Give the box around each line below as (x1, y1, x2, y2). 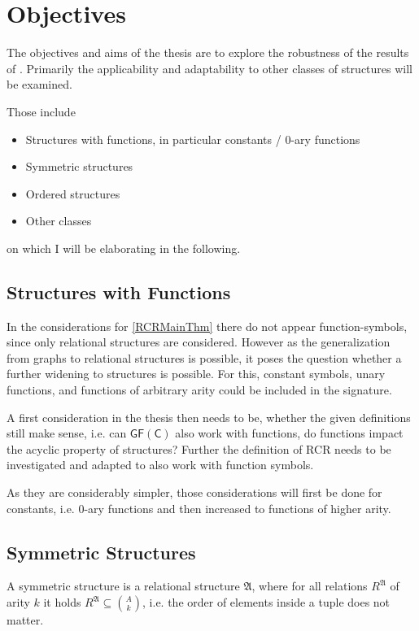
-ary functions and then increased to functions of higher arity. (84, 499, 391, 516)
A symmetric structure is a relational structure (7, 577, 240, 594)
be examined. (7, 76, 72, 93)
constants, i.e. (7, 499, 75, 516)
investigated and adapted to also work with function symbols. (7, 456, 314, 473)
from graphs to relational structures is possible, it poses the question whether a (7, 349, 402, 366)
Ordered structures (25, 185, 120, 202)
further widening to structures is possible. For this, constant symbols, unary (7, 365, 386, 382)
